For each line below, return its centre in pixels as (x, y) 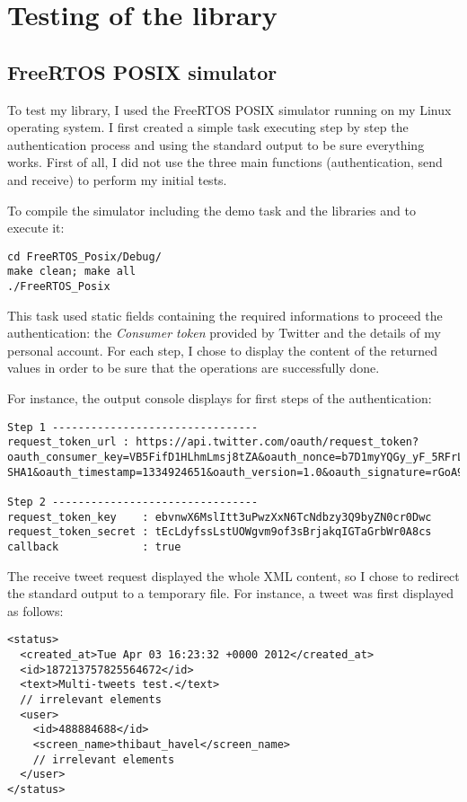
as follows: (35, 610)
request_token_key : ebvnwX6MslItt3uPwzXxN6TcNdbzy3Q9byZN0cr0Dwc (220, 517)
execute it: (36, 228)
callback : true (94, 546)
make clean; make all (72, 272)
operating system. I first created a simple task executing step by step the (208, 127)
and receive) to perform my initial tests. (117, 179)
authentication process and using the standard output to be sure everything (216, 144)
